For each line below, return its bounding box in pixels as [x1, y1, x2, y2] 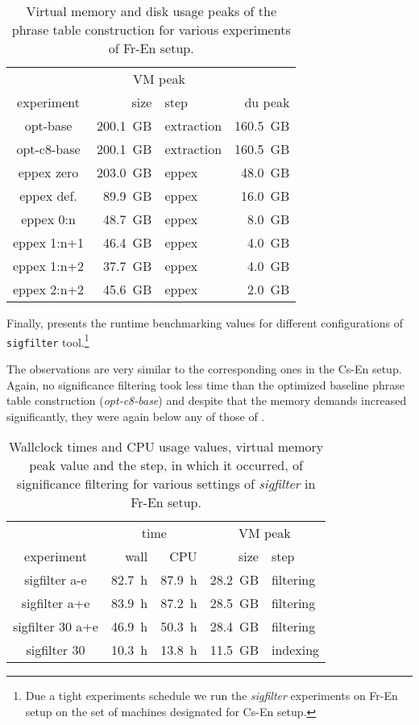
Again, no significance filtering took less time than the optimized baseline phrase [6, 376, 404, 393]
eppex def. [19, 186, 77, 205]
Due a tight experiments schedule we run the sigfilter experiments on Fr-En [25, 687, 398, 704]
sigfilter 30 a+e [13, 617, 98, 636]
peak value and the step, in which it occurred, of [29, 456, 303, 475]
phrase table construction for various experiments [11, 20, 291, 39]
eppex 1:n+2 [13, 256, 85, 275]
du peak [244, 93, 290, 111]
